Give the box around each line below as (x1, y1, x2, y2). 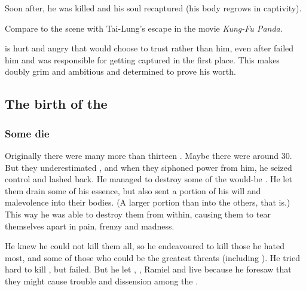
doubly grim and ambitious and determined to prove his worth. (5, 65, 236, 78)
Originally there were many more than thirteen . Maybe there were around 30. (5, 149, 292, 161)
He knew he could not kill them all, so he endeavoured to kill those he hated (5, 240, 285, 252)
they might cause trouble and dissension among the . (5, 274, 198, 287)
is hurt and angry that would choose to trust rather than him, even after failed (5, 42, 294, 54)
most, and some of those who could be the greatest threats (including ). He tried (5, 251, 300, 264)
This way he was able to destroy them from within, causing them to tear (5, 207, 271, 220)
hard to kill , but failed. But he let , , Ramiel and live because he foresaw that (5, 263, 292, 275)
